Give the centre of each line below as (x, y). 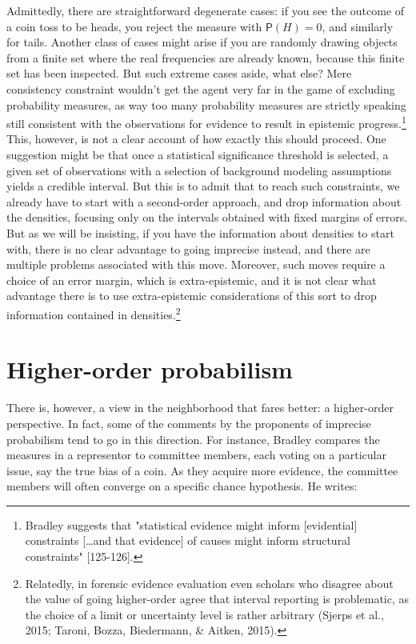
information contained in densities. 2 (94, 313)
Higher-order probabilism (150, 369)
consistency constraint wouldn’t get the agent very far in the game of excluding (201, 88)
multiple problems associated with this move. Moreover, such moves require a (196, 264)
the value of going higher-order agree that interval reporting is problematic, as (217, 599)
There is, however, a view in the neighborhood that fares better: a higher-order (200, 408)
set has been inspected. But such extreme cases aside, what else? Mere (179, 73)
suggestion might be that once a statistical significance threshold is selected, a (198, 154)
